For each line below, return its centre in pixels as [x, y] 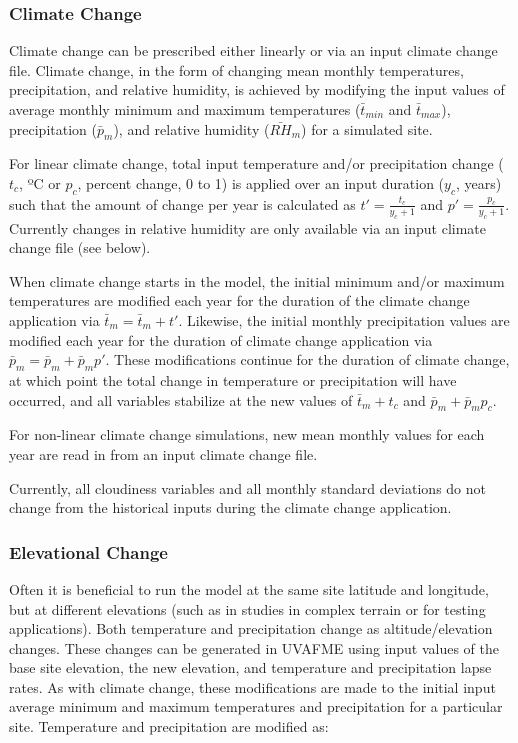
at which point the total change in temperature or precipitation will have [233, 379]
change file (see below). [80, 247]
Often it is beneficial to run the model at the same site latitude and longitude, [249, 588]
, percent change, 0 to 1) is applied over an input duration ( [261, 182]
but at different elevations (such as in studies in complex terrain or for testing [247, 608]
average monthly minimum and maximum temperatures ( [185, 109]
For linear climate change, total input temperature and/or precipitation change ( [256, 163]
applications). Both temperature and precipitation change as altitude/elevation [251, 628]
